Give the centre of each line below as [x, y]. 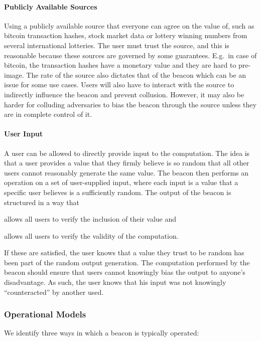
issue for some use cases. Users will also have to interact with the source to [119, 84]
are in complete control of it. [48, 114]
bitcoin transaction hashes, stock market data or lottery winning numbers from [126, 35]
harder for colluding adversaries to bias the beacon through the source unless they [130, 104]
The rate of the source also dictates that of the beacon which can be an [136, 74]
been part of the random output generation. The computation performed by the [127, 262]
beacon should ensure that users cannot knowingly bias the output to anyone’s [125, 272]
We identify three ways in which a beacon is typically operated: [102, 333]
